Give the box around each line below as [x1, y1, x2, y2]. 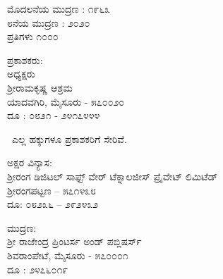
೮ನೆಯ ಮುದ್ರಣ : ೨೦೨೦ [7, 15, 90, 30]
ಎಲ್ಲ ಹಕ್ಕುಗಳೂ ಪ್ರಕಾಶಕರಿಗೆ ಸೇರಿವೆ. [11, 131, 127, 146]
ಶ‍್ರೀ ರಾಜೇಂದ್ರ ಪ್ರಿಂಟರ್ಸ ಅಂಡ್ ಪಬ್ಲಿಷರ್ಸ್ [7, 234, 142, 249]
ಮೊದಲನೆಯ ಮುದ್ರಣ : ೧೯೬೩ [7, 1, 111, 15]
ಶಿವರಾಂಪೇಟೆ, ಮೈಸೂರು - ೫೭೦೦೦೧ [7, 247, 128, 262]
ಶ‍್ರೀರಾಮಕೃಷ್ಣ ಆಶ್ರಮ [7, 80, 73, 94]
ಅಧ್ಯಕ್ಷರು [7, 66, 35, 81]
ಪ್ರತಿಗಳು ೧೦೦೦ [7, 29, 59, 44]
